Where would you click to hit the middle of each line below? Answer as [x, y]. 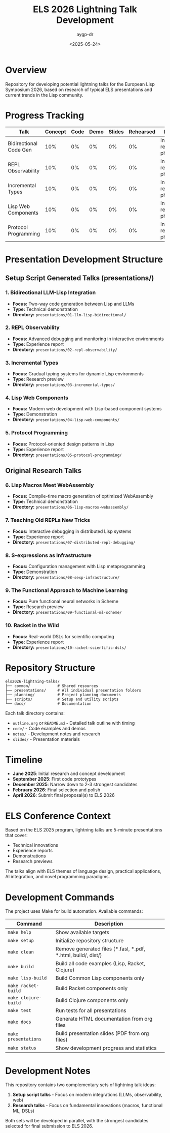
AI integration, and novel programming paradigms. [58, 877]
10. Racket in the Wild [32, 625]
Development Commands [60, 897]
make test [19, 1011]
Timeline [24, 759]
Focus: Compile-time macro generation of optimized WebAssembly [83, 496]
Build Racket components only [92, 989]
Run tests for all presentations [91, 1010]
